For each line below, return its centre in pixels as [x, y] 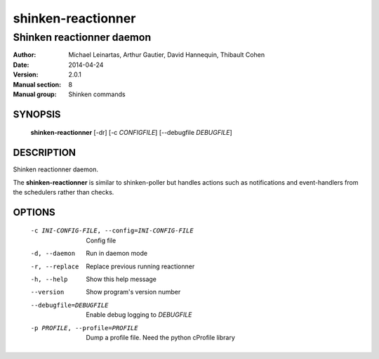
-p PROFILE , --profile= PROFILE [84, 328]
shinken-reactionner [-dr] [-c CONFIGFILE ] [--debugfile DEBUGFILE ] [132, 133]
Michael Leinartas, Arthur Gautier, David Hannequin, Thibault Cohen [167, 55]
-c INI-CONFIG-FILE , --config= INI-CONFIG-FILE [112, 231]
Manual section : [37, 84]
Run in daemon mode [117, 254]
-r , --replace [55, 266]
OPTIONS [34, 212]
